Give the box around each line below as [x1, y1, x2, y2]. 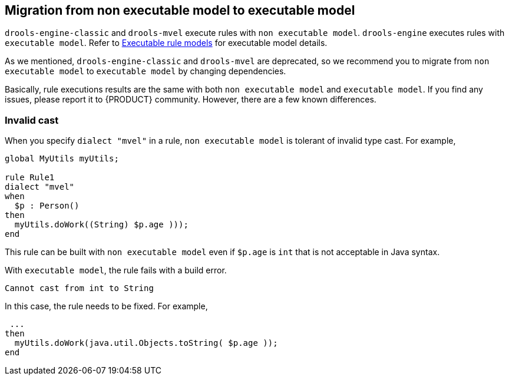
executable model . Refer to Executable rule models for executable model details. [5, 38, 328, 48]
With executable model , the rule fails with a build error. [5, 265, 227, 276]
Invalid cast [5, 114, 59, 126]
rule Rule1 [5, 173, 55, 183]
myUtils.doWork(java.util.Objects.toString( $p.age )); [14, 338, 278, 348]
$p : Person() [14, 201, 80, 211]
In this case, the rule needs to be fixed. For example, [5, 301, 208, 312]
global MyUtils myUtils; [5, 154, 119, 164]
